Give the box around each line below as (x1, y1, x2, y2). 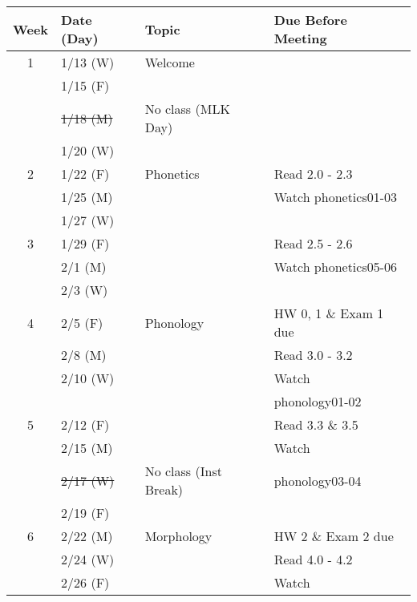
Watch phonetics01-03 (273, 188, 398, 206)
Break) (144, 480, 184, 499)
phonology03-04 (273, 471, 362, 490)
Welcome (144, 53, 195, 71)
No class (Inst (144, 462, 222, 480)
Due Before (273, 10, 347, 29)
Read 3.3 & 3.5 (273, 415, 358, 434)
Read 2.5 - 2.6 (273, 234, 353, 253)
